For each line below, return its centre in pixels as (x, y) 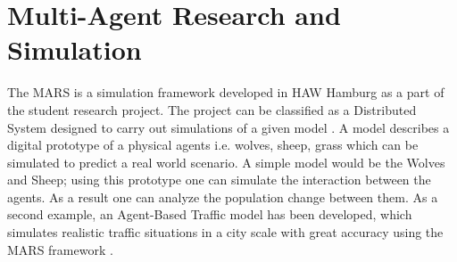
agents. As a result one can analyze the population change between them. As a (223, 196)
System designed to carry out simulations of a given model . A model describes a (228, 127)
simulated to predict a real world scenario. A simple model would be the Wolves (226, 162)
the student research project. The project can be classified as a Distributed (212, 109)
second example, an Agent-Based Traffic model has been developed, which (210, 214)
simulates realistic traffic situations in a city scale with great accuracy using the (225, 232)
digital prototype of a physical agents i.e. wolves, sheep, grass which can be (213, 145)
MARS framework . (60, 249)
